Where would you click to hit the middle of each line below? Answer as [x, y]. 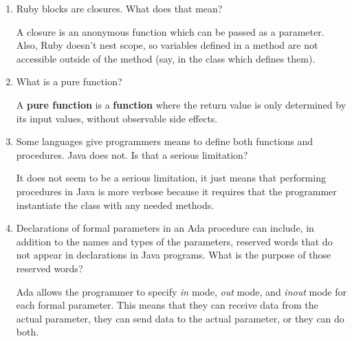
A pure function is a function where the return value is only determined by [181, 104]
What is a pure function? [69, 81]
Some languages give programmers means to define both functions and [165, 141]
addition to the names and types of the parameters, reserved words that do [174, 241]
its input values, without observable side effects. [117, 118]
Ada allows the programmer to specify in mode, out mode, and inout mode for [181, 291]
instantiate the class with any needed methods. [115, 205]
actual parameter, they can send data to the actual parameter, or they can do [180, 318]
